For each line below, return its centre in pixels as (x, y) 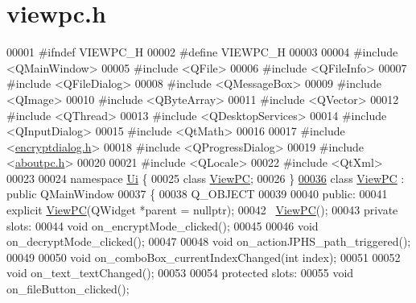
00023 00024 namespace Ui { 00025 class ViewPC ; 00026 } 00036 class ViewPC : (206, 178)
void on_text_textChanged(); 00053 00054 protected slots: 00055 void (180, 273)
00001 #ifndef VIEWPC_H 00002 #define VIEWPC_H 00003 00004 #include (202, 52)
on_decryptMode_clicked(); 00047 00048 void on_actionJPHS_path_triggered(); (209, 241)
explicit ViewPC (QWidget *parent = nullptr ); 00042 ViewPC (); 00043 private (202, 210)
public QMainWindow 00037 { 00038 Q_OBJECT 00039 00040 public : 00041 (197, 194)
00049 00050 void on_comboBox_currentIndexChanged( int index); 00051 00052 (204, 257)
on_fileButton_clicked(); (68, 289)
